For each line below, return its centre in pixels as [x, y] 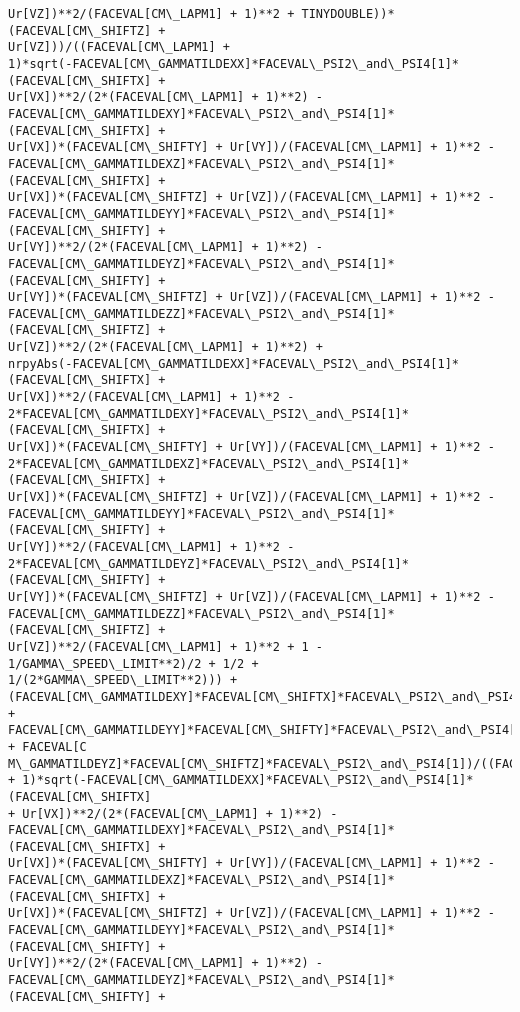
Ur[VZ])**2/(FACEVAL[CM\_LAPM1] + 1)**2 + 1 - [165, 646]
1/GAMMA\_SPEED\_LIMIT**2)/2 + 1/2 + [133, 663]
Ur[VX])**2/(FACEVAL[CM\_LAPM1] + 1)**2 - [151, 397]
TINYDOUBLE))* [348, 14]
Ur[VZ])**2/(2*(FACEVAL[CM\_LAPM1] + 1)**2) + [165, 347]
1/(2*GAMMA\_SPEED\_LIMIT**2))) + [123, 680]
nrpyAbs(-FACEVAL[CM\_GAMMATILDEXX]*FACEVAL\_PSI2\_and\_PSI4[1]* [234, 363]
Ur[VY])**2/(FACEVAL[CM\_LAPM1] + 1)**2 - [151, 547]
